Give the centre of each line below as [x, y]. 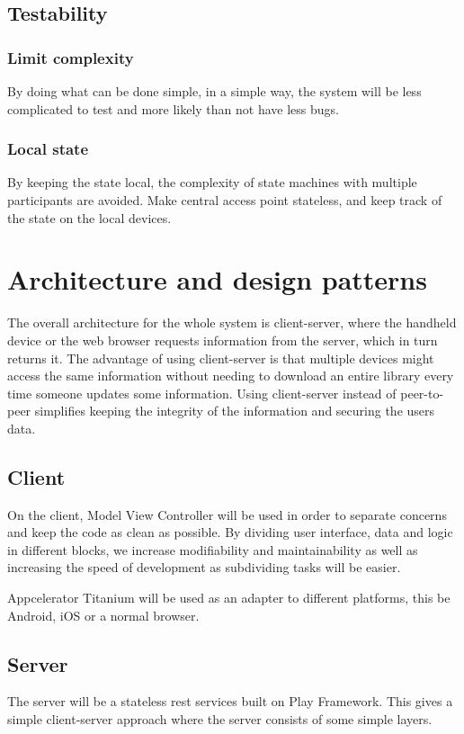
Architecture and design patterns [217, 279]
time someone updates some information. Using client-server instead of [202, 393]
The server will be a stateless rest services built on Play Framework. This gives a [230, 701]
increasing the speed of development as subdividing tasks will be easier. [204, 567]
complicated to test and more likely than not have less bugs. [173, 108]
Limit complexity [71, 57]
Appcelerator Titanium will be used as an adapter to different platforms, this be [229, 598]
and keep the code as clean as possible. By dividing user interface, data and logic [230, 532]
